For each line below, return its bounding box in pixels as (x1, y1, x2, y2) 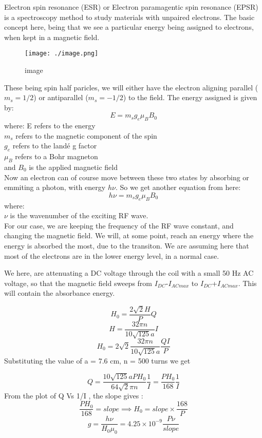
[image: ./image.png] (25, 50, 99, 58)
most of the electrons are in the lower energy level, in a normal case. (4, 250, 219, 261)
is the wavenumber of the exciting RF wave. (10, 210, 148, 221)
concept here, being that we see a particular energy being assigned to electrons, (4, 22, 254, 32)
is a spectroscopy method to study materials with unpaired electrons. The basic (4, 11, 255, 22)
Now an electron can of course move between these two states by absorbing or (4, 172, 249, 182)
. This (238, 277, 257, 288)
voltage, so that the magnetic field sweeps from (4, 277, 153, 288)
